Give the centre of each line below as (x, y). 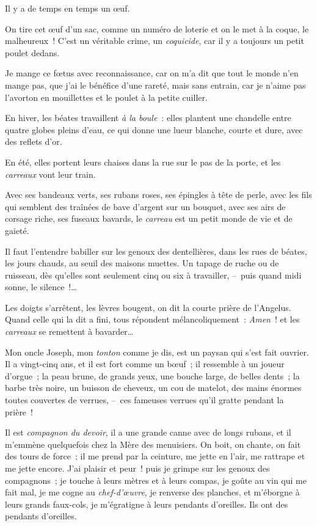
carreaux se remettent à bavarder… (69, 331)
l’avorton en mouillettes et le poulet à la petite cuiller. (106, 97)
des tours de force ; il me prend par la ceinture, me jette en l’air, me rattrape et (155, 456)
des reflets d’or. (34, 141)
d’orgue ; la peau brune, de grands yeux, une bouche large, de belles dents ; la (152, 375)
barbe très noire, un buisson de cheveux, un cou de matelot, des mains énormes (153, 388)
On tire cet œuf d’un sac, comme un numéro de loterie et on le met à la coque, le (157, 28)
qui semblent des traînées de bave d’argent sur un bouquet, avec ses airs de (145, 206)
